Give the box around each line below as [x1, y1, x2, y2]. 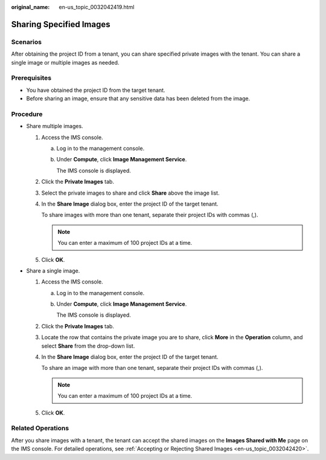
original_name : [11, 4, 50, 10]
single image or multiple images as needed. [11, 59, 120, 66]
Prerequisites [11, 74, 51, 82]
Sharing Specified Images [11, 19, 110, 30]
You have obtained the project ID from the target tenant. [26, 86, 165, 94]
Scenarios [11, 37, 42, 46]
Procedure [11, 109, 43, 118]
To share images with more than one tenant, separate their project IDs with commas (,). [41, 212, 258, 219]
